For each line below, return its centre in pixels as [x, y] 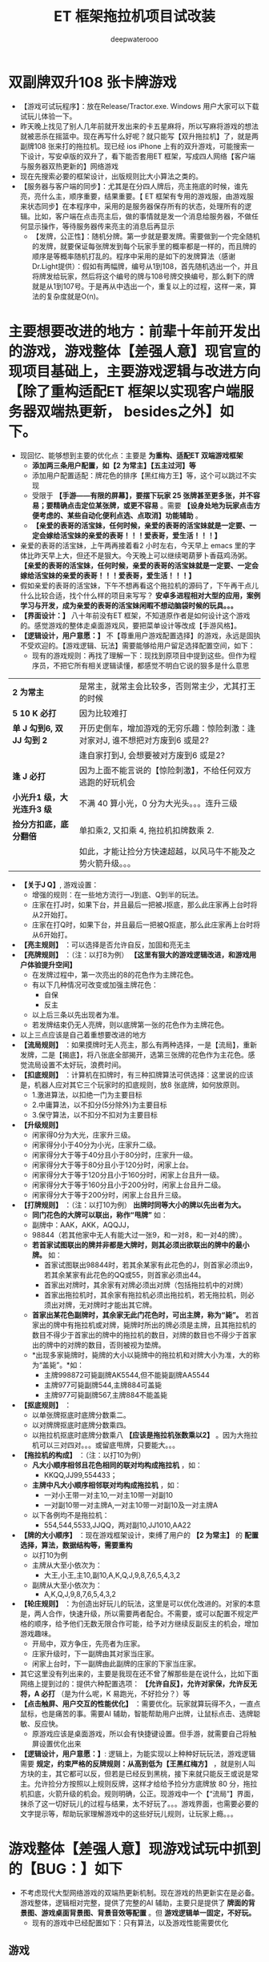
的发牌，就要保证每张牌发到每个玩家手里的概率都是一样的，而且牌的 [144, 246]
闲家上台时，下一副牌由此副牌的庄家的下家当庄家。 [116, 1663]
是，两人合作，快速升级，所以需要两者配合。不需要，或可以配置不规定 [136, 1613]
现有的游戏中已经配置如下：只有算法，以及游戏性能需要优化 [130, 1923]
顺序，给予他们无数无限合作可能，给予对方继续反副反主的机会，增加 [146, 1623]
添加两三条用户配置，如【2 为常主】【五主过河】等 [114, 465]
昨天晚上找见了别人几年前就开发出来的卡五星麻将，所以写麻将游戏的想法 [139, 126]
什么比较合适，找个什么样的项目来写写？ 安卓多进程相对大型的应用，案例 [140, 595]
